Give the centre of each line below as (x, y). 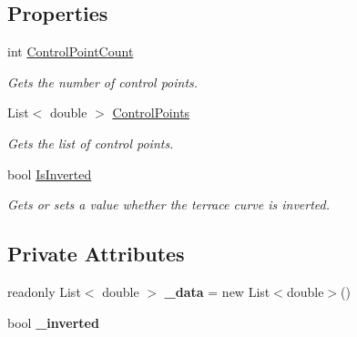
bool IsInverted (50, 174)
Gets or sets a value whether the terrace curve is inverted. (169, 204)
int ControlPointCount (71, 51)
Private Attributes (96, 254)
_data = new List (217, 291)
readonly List (44, 291)
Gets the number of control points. (103, 82)
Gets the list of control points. (91, 143)
